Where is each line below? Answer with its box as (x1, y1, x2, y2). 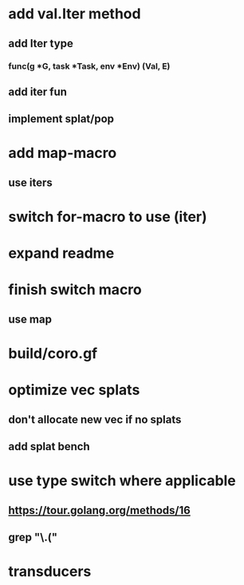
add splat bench (8, 440, 90, 453)
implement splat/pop (8, 113, 114, 126)
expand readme (8, 244, 115, 263)
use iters (8, 176, 53, 189)
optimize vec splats (8, 381, 140, 399)
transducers (8, 563, 92, 581)
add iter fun (8, 85, 68, 98)
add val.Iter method (8, 5, 141, 23)
